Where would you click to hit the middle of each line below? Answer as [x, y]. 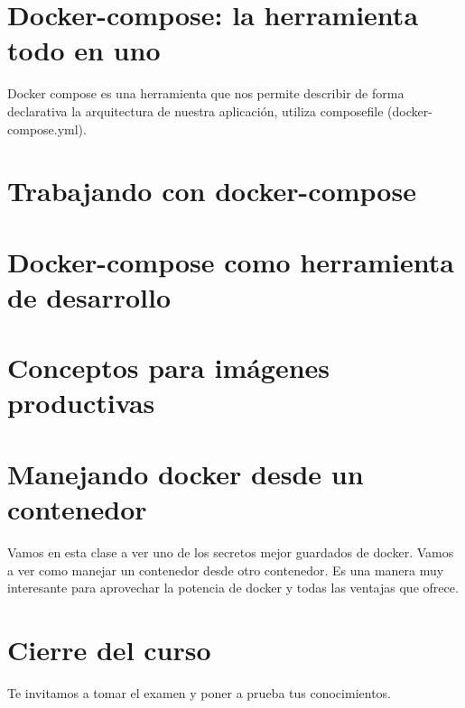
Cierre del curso [109, 649]
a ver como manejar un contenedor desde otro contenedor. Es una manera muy [226, 570]
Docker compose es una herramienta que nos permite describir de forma [206, 93]
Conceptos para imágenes [169, 368]
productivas [81, 403]
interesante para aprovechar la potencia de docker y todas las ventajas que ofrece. [233, 588]
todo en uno [84, 50]
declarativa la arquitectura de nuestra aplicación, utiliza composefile [195, 110]
